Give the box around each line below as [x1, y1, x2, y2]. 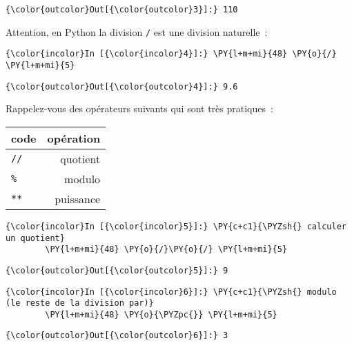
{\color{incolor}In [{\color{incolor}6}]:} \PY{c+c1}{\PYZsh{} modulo [6, 286, 337, 297]
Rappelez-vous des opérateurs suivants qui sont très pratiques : [6, 101, 273, 116]
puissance [55, 190, 101, 207]
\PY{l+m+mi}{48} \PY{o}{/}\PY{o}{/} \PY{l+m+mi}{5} [45, 244, 288, 255]
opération [47, 129, 101, 146]
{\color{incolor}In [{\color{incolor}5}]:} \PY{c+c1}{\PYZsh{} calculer [6, 221, 346, 231]
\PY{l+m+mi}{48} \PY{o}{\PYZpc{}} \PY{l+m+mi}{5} [45, 309, 277, 320]
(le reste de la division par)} [6, 298, 154, 309]
